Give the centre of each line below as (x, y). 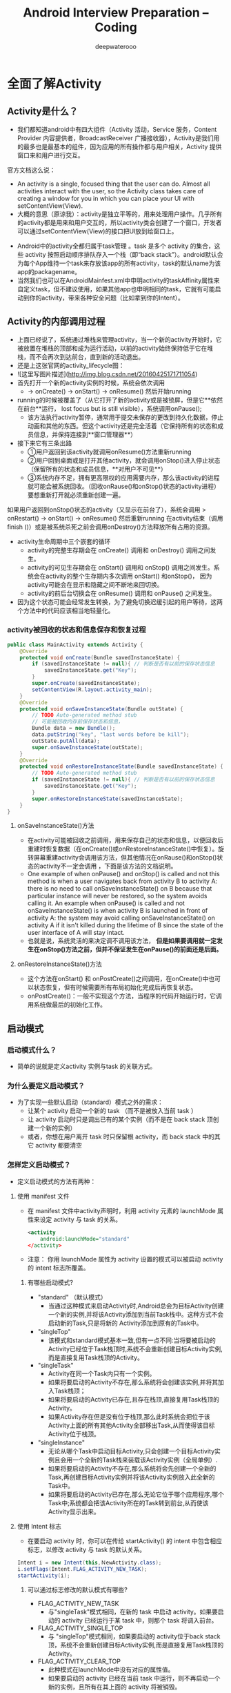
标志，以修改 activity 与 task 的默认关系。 (87, 1550)
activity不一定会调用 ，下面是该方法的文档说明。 (108, 866)
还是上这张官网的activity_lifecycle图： (71, 365)
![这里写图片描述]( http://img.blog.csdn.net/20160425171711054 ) (107, 374)
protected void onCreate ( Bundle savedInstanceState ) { (100, 657)
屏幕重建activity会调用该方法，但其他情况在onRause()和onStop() (125, 858)
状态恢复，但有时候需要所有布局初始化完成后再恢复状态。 (115, 987)
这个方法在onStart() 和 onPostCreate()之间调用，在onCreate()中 (118, 979)
